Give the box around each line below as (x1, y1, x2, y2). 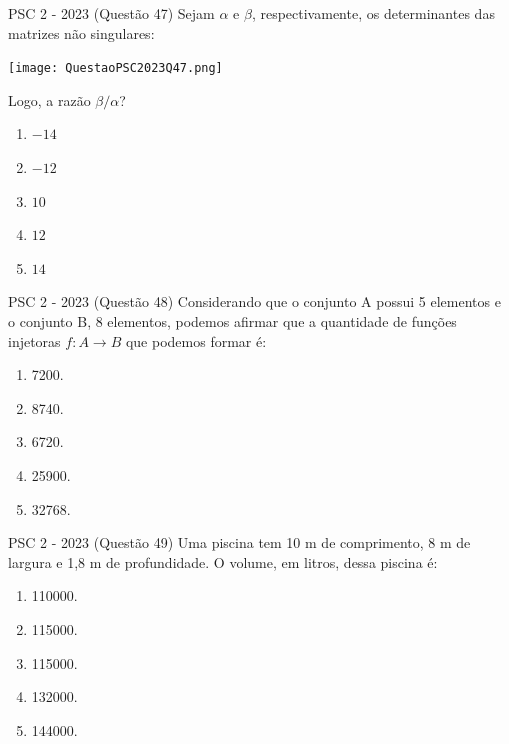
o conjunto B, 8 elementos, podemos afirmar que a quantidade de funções (8, 311, 457, 331)
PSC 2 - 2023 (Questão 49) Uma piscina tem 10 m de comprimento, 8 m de (8, 532, 471, 553)
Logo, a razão (8, 89, 91, 110)
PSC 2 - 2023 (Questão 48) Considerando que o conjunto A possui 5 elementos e (8, 291, 501, 312)
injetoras (8, 330, 61, 351)
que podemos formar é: (125, 330, 267, 351)
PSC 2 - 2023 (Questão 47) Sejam (8, 3, 215, 23)
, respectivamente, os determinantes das (251, 3, 495, 23)
